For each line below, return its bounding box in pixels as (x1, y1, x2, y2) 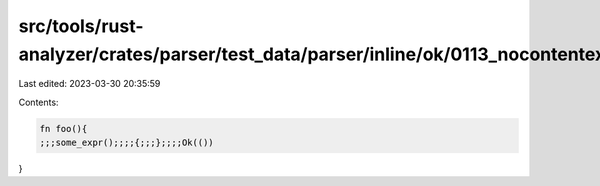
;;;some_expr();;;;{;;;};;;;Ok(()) (39, 137, 214, 149)
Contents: (18, 96, 59, 108)
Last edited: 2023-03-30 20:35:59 (18, 78, 161, 90)
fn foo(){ (39, 123, 88, 134)
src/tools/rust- (18, 15, 144, 37)
